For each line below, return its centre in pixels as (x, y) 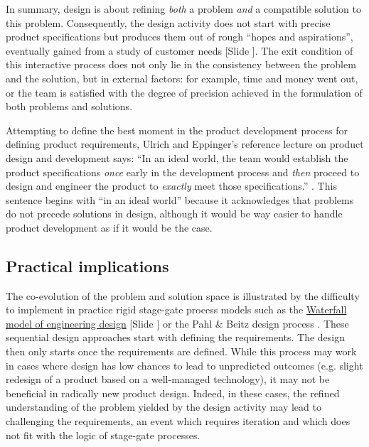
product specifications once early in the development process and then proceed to (183, 172)
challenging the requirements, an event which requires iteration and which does (178, 421)
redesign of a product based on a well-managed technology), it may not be (168, 379)
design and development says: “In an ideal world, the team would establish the (177, 157)
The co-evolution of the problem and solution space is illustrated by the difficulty (183, 295)
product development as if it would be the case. (109, 227)
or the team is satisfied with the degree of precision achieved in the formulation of (184, 92)
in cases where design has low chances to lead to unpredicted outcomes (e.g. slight (184, 365)
